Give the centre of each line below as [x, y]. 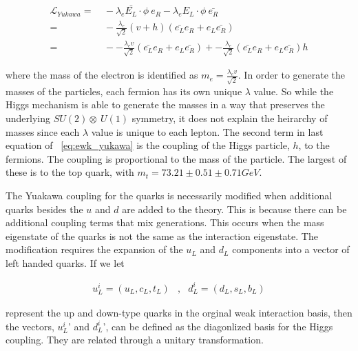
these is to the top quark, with [70, 172]
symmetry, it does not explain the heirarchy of [230, 118]
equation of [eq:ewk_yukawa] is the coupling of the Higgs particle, [148, 145]
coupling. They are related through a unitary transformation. [135, 340]
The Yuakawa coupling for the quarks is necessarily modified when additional [169, 195]
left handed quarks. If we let [65, 262]
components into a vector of [291, 249]
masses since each [43, 131]
